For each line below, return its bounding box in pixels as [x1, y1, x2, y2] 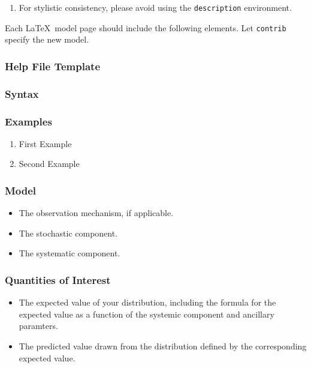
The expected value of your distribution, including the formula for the [19, 296, 276, 309]
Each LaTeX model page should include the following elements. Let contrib [5, 21, 286, 34]
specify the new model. [5, 33, 89, 46]
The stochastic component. [19, 226, 118, 239]
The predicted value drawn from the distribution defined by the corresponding [19, 340, 307, 352]
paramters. [19, 319, 58, 332]
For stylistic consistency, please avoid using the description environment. [19, 1, 292, 13]
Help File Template [5, 58, 101, 73]
